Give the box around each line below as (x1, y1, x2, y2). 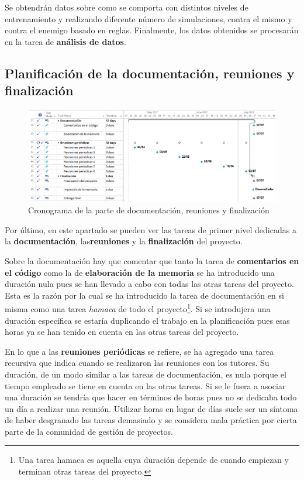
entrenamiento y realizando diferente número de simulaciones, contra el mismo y (5, 12, 292, 25)
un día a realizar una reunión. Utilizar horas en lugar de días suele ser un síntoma (5, 402, 298, 414)
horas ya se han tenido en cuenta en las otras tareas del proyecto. (5, 326, 239, 338)
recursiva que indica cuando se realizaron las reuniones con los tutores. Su (5, 357, 270, 369)
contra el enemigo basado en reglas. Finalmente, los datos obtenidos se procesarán (5, 24, 299, 36)
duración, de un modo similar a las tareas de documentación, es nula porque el (5, 368, 286, 380)
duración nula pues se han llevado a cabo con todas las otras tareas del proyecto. (5, 278, 294, 290)
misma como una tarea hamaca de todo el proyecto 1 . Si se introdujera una (5, 301, 271, 314)
